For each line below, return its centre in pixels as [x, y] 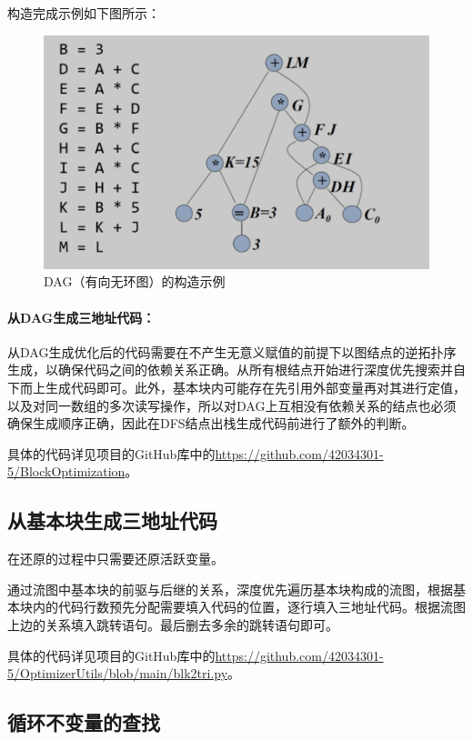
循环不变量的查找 [84, 722]
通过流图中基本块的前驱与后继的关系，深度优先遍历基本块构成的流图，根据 [230, 589]
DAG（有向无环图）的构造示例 [135, 281]
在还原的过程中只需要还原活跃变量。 [116, 559]
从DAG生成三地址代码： [81, 317]
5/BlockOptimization [66, 471]
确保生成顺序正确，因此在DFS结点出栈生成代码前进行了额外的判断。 [211, 423]
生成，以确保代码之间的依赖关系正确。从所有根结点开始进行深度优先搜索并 [230, 370]
